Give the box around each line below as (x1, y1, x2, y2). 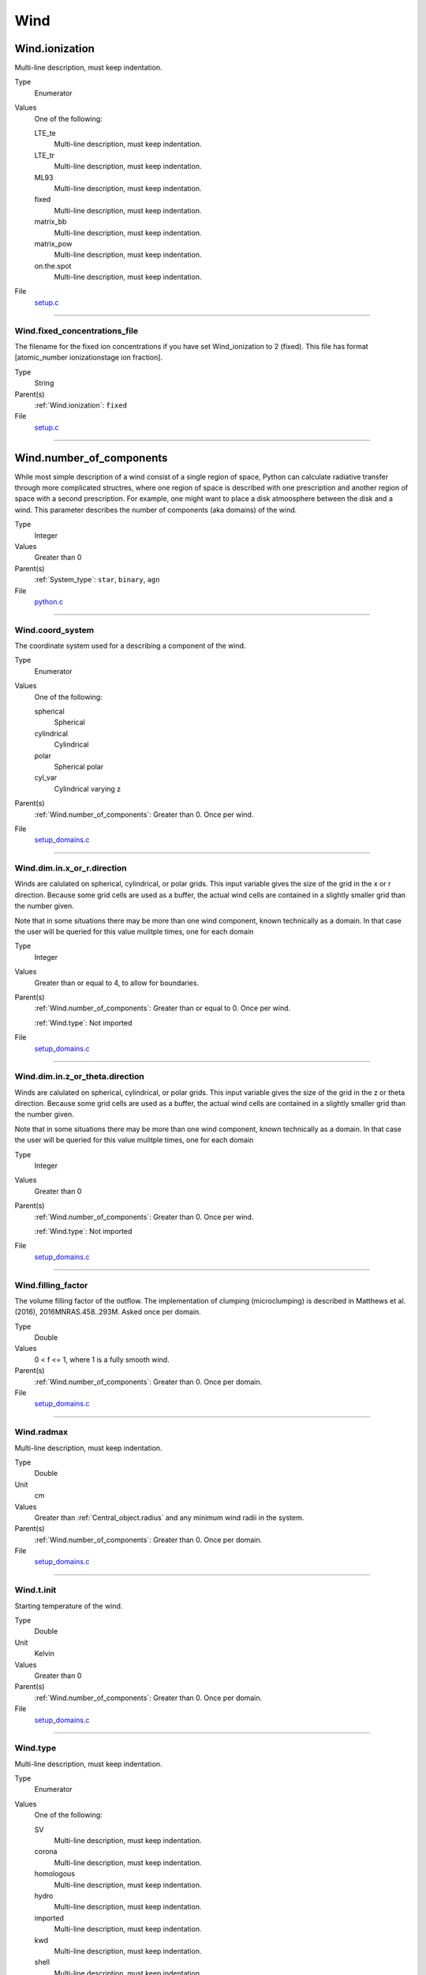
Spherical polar (54, 762, 104, 771)
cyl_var (34, 773, 58, 782)
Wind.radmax (14, 1427, 69, 1438)
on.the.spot (34, 261, 72, 270)
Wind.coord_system (14, 624, 95, 635)
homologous (34, 1869, 75, 1879)
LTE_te (34, 129, 57, 138)
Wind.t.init (14, 1585, 57, 1596)
